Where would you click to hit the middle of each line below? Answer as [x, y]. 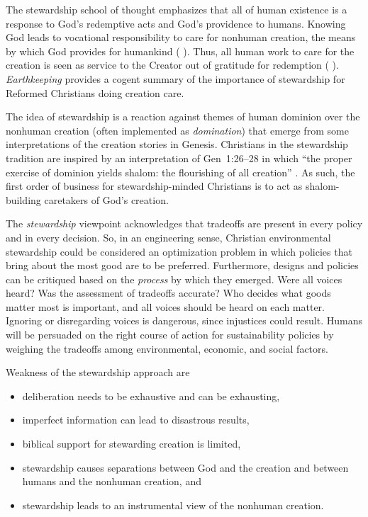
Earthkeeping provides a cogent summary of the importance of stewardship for [175, 78]
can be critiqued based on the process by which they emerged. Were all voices [174, 279]
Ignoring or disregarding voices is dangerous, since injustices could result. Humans [184, 320]
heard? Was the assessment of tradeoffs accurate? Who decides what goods [168, 293]
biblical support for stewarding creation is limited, [132, 444]
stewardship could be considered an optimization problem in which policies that [179, 251]
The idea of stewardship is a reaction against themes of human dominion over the [183, 117]
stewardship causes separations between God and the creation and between [185, 467]
